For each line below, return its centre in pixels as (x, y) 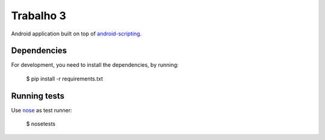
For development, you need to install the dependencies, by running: (95, 65)
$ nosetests (41, 124)
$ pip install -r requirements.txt (65, 79)
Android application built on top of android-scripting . (76, 34)
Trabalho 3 (39, 16)
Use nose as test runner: (42, 110)
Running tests (38, 96)
